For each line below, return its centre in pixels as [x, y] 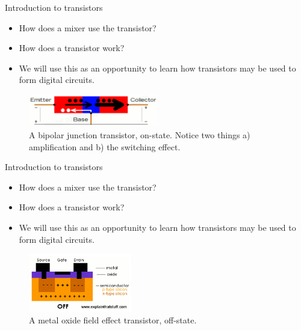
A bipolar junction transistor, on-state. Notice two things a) [140, 135]
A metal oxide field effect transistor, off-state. [113, 319]
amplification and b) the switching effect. [105, 146]
